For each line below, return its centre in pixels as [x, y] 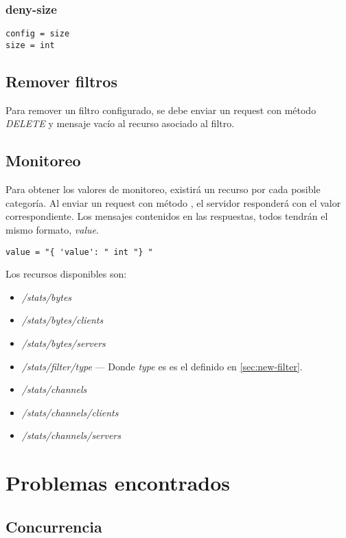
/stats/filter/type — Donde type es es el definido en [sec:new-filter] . [162, 366]
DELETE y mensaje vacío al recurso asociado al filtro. [120, 123]
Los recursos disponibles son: [66, 274]
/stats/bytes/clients [62, 320]
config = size [38, 34]
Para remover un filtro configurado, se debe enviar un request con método [161, 110]
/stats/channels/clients [70, 412]
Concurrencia [54, 526]
